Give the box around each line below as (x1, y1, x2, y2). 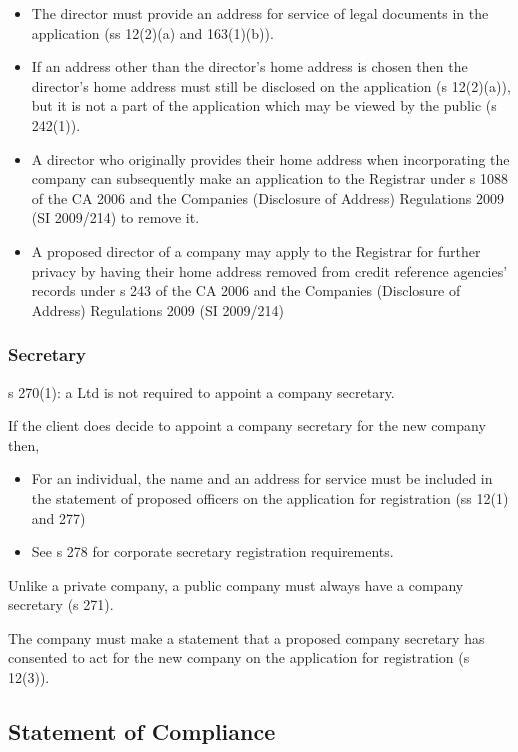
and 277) (31, 507, 86, 528)
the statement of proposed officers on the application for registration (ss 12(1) (31, 487, 509, 508)
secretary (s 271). (8, 594, 114, 615)
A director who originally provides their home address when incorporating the (31, 148, 510, 169)
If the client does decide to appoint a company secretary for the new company (8, 415, 486, 436)
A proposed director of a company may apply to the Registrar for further (31, 240, 481, 261)
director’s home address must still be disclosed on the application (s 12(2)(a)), (31, 75, 511, 96)
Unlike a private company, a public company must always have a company (8, 574, 464, 595)
